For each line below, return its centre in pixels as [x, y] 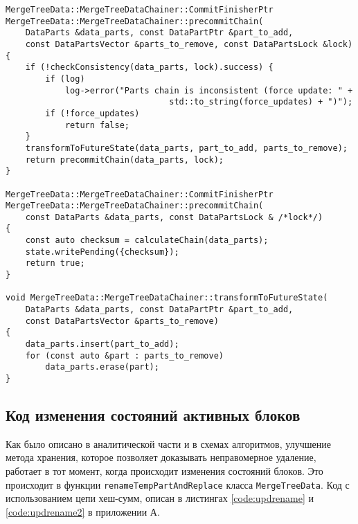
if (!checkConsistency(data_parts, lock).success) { [149, 67]
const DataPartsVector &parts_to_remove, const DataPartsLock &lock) [189, 44]
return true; [55, 263]
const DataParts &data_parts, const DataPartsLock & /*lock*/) [174, 217]
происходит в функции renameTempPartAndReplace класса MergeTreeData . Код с [178, 484]
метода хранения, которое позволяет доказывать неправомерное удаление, [161, 457]
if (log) [65, 79]
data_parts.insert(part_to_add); [102, 344]
